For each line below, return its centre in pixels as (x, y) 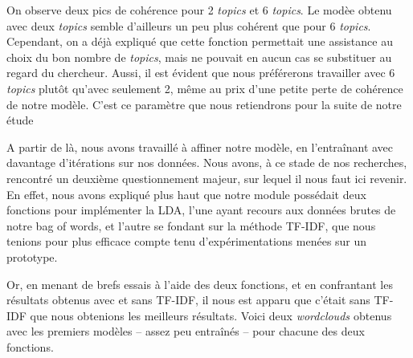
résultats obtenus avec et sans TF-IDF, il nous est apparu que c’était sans (188, 300)
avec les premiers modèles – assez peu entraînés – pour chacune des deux (186, 331)
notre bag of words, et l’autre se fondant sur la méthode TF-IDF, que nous (191, 225)
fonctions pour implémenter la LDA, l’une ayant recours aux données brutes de (201, 210)
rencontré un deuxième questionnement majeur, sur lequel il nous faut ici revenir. (207, 178)
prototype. (32, 256)
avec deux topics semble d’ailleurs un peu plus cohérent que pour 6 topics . (189, 25)
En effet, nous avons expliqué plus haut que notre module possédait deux (186, 194)
